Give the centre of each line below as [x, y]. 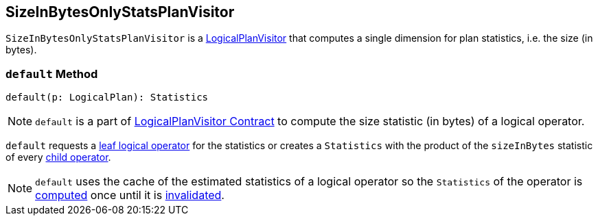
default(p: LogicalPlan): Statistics [107, 97]
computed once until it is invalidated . [130, 195]
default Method [52, 74]
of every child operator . [58, 157]
